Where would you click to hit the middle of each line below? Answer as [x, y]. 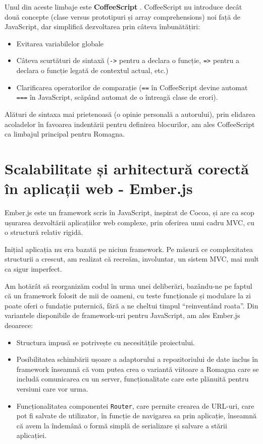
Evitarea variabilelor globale [60, 43]
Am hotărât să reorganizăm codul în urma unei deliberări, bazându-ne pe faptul [128, 286]
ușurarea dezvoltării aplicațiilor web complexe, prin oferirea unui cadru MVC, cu [129, 222]
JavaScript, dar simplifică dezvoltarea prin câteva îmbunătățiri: [102, 26]
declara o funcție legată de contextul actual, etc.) [92, 70]
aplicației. [31, 435]
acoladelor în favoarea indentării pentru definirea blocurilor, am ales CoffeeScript [130, 124]
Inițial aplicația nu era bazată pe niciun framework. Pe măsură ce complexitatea [129, 249]
